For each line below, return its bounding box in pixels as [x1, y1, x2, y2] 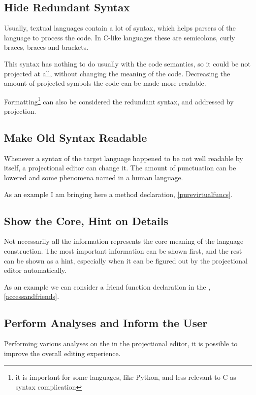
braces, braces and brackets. [4, 42, 89, 52]
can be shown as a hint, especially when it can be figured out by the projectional [4, 255, 248, 265]
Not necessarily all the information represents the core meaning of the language [4, 236, 244, 246]
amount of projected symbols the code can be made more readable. [4, 78, 206, 88]
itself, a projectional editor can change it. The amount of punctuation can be [4, 163, 236, 173]
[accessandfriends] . [4, 291, 59, 301]
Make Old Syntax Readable [4, 130, 147, 145]
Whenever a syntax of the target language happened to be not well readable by [4, 153, 243, 163]
